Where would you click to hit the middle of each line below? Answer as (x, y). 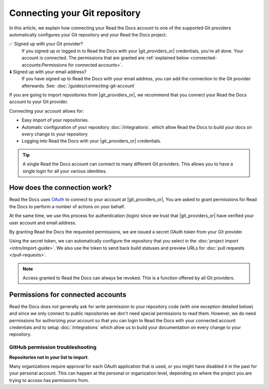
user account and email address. (43, 223)
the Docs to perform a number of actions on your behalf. (67, 206)
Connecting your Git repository (75, 13)
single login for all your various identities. (65, 171)
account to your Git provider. (39, 102)
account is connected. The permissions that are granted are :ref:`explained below (105, 58)
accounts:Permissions (44, 65)
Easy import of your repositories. (55, 120)
